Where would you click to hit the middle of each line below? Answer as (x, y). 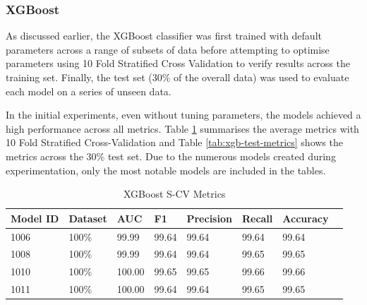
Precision (209, 218)
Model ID (35, 218)
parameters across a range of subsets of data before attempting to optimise (168, 49)
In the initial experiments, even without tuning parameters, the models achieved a (183, 115)
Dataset (88, 218)
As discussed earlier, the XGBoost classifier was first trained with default (164, 36)
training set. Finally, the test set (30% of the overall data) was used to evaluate (178, 77)
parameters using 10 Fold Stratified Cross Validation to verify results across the (178, 63)
